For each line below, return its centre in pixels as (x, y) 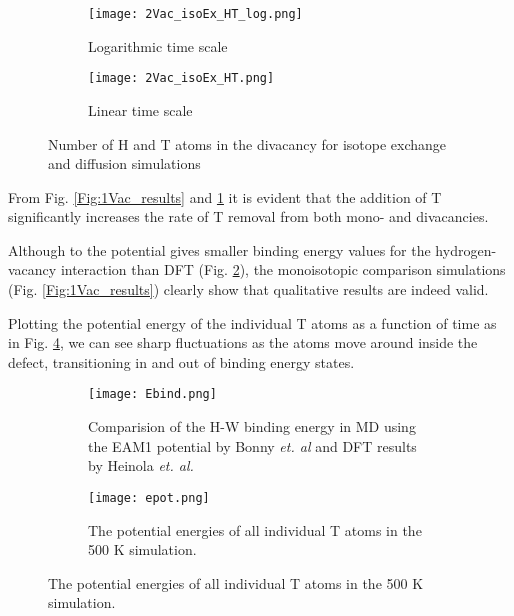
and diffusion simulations (124, 163)
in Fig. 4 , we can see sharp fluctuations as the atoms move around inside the (243, 342)
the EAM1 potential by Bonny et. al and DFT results (252, 445)
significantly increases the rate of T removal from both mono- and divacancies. (248, 216)
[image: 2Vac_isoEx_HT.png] (181, 78)
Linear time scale (140, 109)
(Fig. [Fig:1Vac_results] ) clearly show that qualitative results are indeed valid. (248, 289)
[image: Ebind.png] (152, 394)
